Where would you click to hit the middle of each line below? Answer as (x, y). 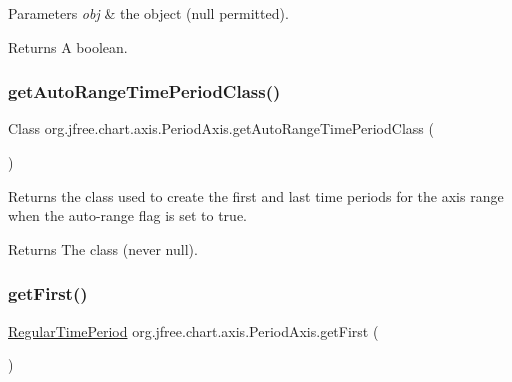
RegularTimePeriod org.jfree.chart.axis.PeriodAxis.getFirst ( (193, 330)
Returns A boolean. (68, 46)
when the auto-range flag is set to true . (128, 215)
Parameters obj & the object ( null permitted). (148, 13)
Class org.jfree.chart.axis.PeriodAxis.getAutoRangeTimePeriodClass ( (221, 128)
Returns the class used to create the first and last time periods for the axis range (256, 195)
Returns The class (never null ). (103, 248)
